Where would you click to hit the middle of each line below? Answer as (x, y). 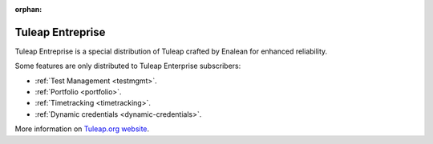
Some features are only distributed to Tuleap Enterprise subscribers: (128, 66)
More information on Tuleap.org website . (82, 129)
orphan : (28, 9)
